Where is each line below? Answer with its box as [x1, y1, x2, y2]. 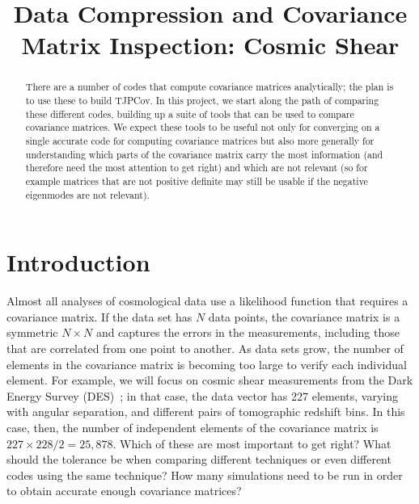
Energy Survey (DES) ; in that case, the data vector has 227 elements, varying [6, 387, 398, 404]
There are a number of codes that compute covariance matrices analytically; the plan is [25, 80, 394, 94]
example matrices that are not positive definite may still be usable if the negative [25, 174, 368, 187]
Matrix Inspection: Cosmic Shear [21, 28, 400, 61]
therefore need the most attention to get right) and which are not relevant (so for [25, 161, 368, 174]
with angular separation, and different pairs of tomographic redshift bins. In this [6, 403, 405, 420]
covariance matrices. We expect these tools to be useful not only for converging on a [25, 120, 380, 134]
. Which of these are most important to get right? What [112, 435, 391, 451]
